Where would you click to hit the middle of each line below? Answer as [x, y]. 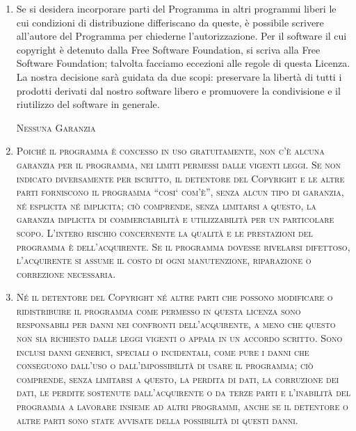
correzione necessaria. [66, 273]
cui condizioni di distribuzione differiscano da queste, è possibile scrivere [170, 22]
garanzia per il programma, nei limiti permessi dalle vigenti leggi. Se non [178, 164]
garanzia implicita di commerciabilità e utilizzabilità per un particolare [175, 219]
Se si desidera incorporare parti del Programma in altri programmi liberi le [176, 8]
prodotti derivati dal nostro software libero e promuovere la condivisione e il [178, 90]
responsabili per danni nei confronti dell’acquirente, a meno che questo [176, 324]
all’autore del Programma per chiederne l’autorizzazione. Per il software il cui [181, 36]
